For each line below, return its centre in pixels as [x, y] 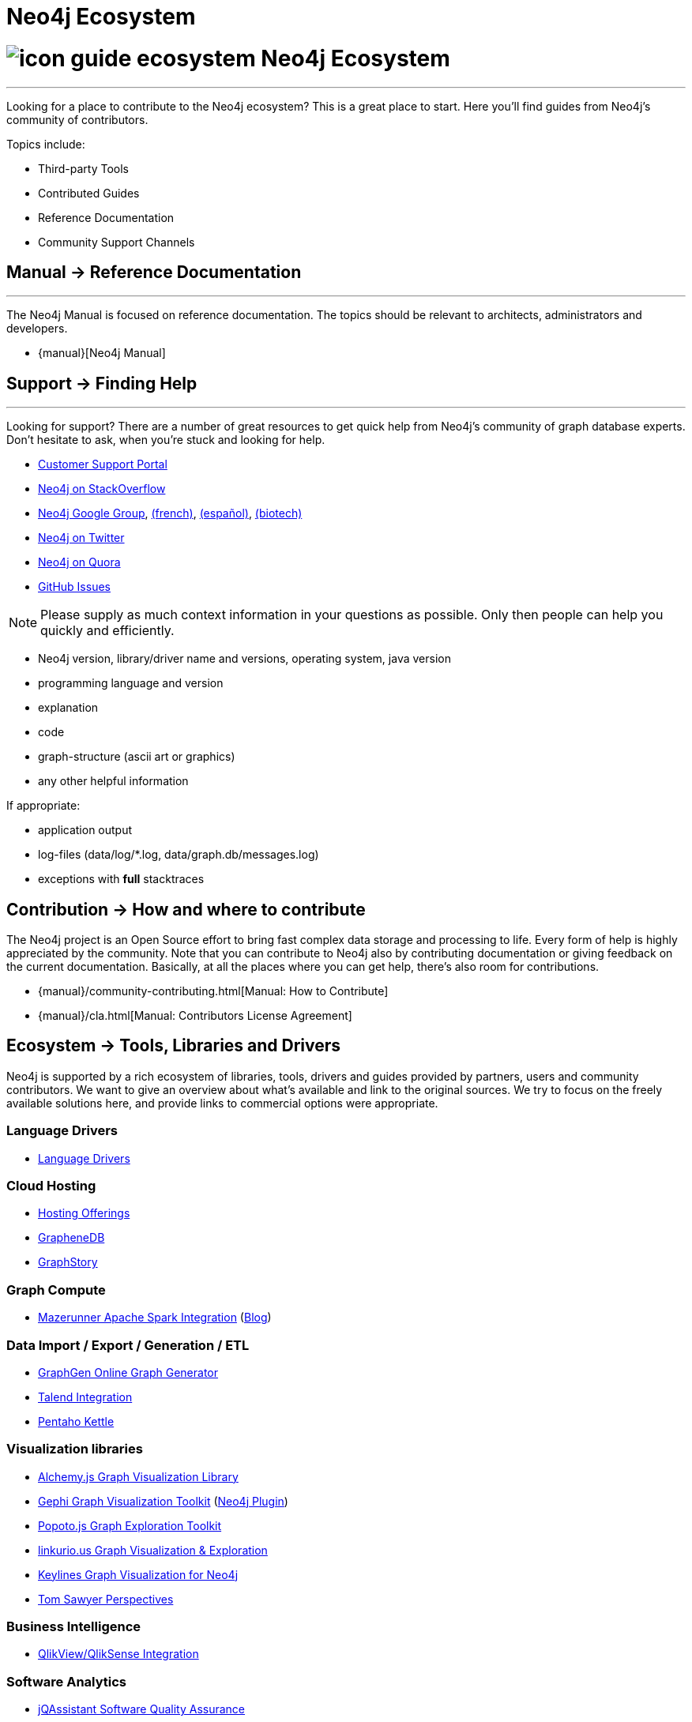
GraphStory [68, 1262]
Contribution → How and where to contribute [186, 909]
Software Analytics [67, 1681]
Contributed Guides [89, 193]
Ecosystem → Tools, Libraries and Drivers [174, 1046]
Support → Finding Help [102, 383]
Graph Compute [56, 1290]
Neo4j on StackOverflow [102, 489]
